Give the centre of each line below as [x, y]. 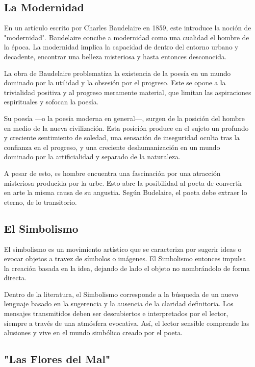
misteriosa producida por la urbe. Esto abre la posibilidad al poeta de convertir [123, 183]
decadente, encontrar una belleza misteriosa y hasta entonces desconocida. [115, 56]
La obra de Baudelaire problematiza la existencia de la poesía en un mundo [117, 73]
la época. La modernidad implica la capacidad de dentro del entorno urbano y [121, 47]
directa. [15, 278]
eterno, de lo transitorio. [40, 202]
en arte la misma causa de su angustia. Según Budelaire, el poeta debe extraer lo [126, 192]
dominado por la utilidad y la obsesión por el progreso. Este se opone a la [115, 83]
